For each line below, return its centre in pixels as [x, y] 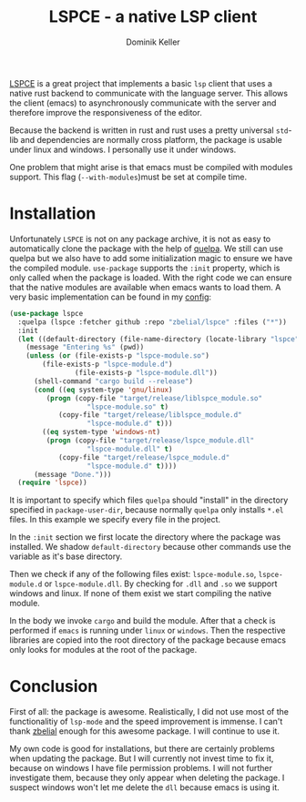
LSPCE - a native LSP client [153, 17]
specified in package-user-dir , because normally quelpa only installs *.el [147, 510]
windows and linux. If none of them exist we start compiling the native [140, 594]
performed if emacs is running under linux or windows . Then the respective [148, 631]
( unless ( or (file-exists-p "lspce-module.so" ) [117, 356]
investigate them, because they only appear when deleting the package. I [147, 778]
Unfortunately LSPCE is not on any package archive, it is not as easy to [140, 239]
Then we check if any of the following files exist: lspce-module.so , [133, 574]
